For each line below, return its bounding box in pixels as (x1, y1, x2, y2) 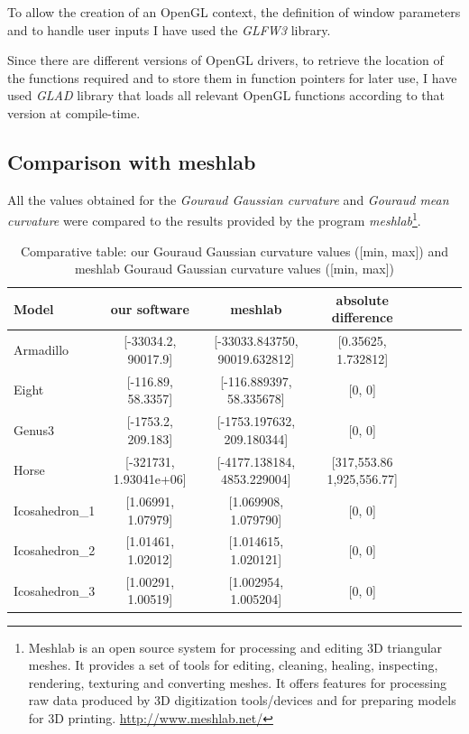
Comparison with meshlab (7, 147, 256, 175)
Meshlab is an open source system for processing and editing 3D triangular (28, 637, 443, 656)
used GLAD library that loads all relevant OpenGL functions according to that (7, 86, 446, 105)
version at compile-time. (7, 103, 141, 122)
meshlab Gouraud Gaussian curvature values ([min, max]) (74, 259, 395, 278)
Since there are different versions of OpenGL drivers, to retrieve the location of (7, 51, 444, 70)
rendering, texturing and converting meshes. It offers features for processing (28, 673, 446, 692)
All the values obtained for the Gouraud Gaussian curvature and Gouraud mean (7, 190, 449, 209)
